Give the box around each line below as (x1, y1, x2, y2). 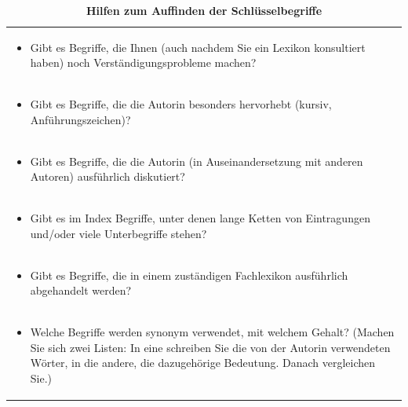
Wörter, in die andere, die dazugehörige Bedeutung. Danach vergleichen (30, 354, 376, 371)
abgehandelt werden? (30, 282, 132, 299)
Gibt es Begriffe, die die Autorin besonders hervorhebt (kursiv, (30, 96, 332, 112)
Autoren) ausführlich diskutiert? (30, 168, 185, 185)
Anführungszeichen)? (30, 111, 131, 127)
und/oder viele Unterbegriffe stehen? (30, 225, 207, 241)
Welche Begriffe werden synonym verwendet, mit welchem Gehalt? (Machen (30, 324, 395, 340)
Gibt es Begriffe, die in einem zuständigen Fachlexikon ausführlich (30, 266, 348, 283)
